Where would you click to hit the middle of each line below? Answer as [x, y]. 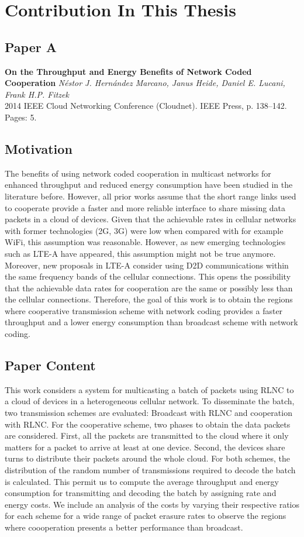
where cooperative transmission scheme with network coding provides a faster [144, 310]
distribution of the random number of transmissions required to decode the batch [150, 470]
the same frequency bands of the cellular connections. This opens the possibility [148, 276]
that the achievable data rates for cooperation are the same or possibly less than [149, 288]
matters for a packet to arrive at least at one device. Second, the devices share [145, 447]
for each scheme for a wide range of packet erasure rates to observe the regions [146, 516]
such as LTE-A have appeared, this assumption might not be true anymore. [140, 253]
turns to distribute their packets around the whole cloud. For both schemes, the [148, 458]
